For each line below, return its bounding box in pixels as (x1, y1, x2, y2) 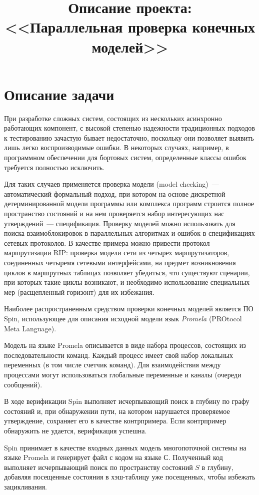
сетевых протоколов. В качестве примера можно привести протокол (4, 237, 210, 248)
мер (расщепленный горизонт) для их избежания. (4, 286, 154, 297)
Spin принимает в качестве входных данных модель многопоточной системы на (4, 442, 246, 452)
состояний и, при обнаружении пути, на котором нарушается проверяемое (4, 405, 230, 416)
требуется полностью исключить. (4, 162, 105, 172)
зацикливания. (4, 481, 47, 491)
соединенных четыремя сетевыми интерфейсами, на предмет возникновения (4, 257, 236, 267)
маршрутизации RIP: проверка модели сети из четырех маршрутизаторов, (4, 247, 229, 258)
